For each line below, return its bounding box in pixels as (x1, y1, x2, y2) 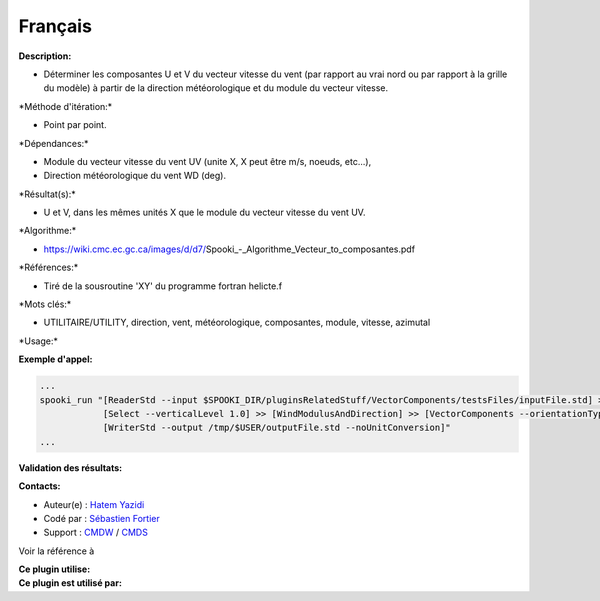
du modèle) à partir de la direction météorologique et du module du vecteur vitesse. (43, 82, 389, 94)
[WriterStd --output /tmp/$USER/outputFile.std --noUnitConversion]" (102, 422, 452, 434)
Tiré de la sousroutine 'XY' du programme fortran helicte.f (43, 280, 283, 292)
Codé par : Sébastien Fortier (43, 512, 160, 524)
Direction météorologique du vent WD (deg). (43, 170, 227, 182)
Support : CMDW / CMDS (43, 526, 149, 539)
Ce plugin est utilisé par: (18, 577, 122, 589)
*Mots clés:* (18, 298, 72, 310)
